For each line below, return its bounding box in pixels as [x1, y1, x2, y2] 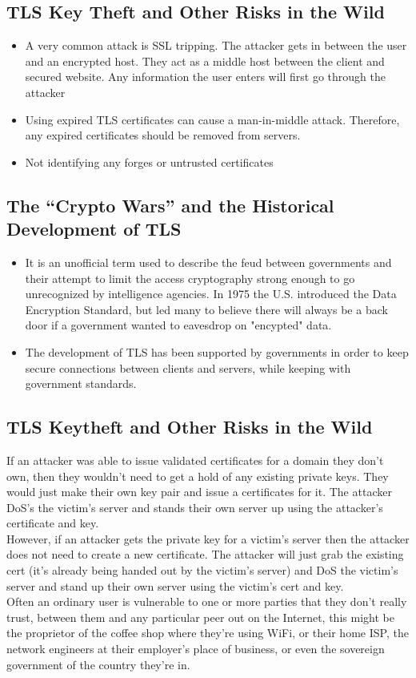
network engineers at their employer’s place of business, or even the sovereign [6, 640, 385, 657]
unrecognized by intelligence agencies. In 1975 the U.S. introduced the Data [25, 285, 397, 302]
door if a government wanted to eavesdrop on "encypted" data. [25, 317, 332, 333]
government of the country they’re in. [6, 656, 190, 672]
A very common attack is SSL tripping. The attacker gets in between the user [25, 37, 407, 54]
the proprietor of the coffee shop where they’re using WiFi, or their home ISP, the [6, 624, 409, 641]
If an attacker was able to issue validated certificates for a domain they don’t [6, 451, 384, 468]
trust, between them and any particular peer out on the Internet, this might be [6, 608, 394, 625]
